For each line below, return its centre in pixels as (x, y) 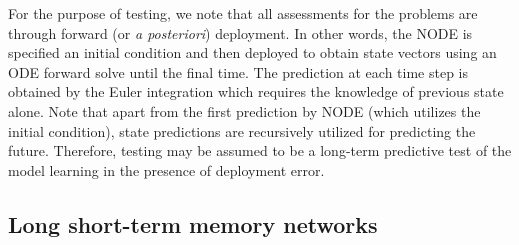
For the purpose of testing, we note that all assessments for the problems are (243, 13)
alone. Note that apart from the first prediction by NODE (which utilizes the (244, 110)
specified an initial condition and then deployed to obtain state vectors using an (252, 52)
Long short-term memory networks (193, 223)
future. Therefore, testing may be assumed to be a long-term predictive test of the (260, 150)
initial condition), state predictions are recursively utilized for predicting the (242, 130)
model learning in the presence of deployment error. (166, 169)
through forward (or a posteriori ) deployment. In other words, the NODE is (240, 32)
